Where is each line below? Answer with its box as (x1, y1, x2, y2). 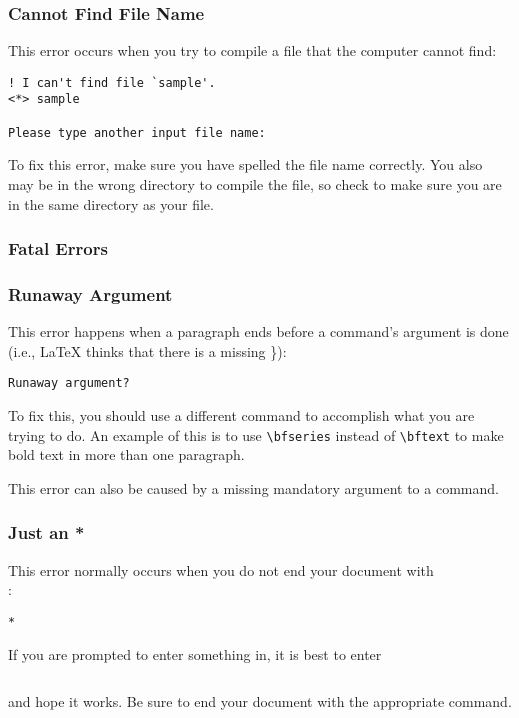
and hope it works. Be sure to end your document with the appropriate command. (8, 691, 512, 712)
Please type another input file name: (8, 125, 266, 140)
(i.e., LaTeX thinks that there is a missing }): (8, 340, 287, 361)
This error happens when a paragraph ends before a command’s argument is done (8, 321, 509, 342)
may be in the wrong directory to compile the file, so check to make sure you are (8, 174, 502, 195)
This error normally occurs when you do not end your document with (8, 559, 434, 580)
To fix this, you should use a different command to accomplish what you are (8, 405, 475, 426)
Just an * (8, 520, 85, 545)
